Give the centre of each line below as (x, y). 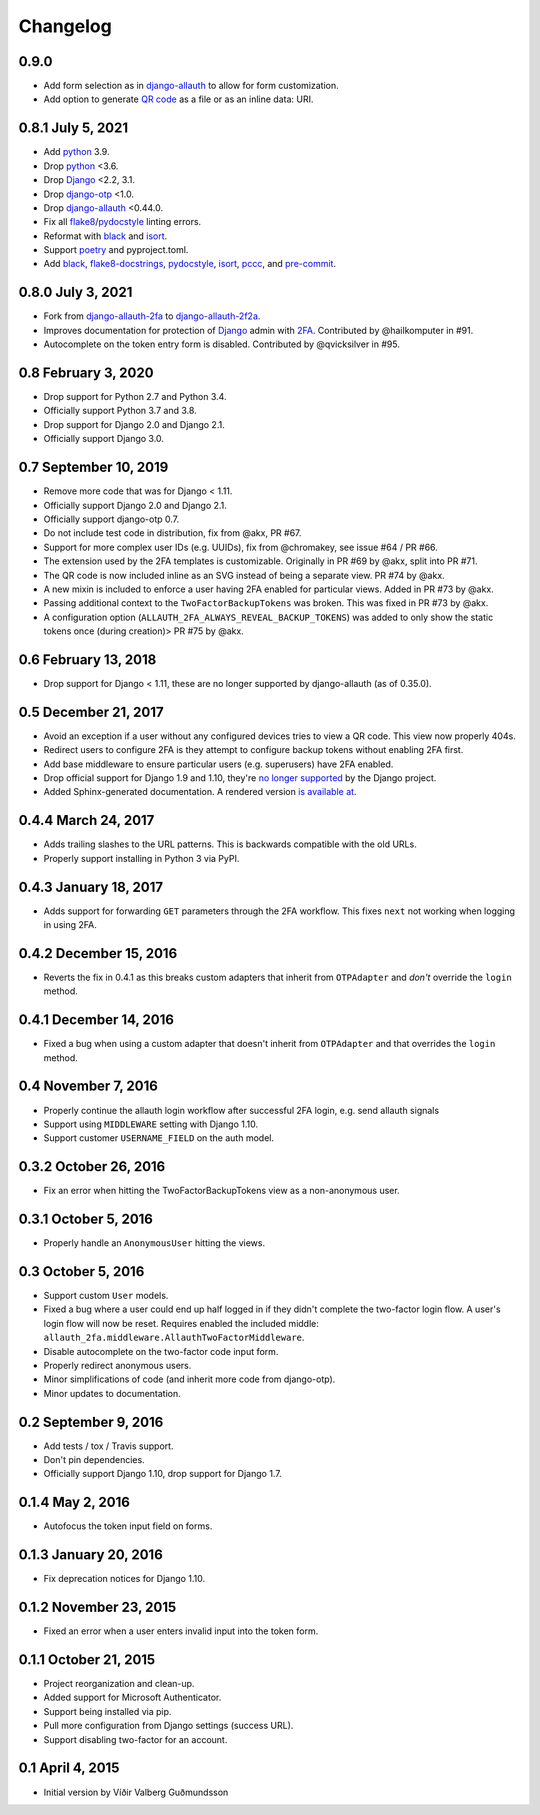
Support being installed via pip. (107, 1711)
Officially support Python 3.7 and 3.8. (120, 411)
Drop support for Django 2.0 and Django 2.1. (134, 424)
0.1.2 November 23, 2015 (97, 1607)
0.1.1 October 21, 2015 (87, 1659)
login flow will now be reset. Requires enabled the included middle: (181, 1323)
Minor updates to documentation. (112, 1393)
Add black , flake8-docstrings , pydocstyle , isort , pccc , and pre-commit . (190, 264)
